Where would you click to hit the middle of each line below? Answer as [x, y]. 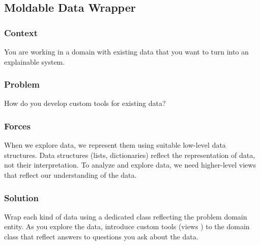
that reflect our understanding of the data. [70, 175]
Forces [17, 126]
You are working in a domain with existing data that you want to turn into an [126, 51]
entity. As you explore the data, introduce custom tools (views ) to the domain [127, 226]
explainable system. [35, 61]
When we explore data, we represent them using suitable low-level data [115, 145]
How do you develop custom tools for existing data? [85, 103]
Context [21, 32]
